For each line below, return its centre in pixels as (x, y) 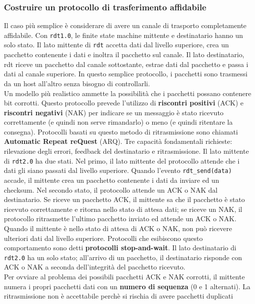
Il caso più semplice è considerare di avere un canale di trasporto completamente (125, 25)
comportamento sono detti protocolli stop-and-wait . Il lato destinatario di (120, 248)
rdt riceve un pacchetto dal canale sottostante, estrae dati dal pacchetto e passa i (126, 64)
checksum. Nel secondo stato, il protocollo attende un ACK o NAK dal (111, 189)
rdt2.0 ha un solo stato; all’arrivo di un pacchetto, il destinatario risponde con (123, 257)
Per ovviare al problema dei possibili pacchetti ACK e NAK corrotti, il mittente (125, 276)
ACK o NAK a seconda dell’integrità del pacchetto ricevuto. (95, 267)
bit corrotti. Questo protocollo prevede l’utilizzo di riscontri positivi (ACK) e (124, 103)
